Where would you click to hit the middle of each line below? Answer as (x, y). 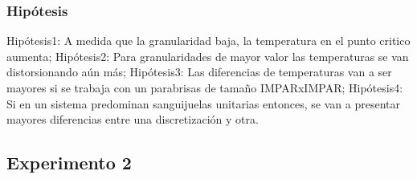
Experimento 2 (69, 163)
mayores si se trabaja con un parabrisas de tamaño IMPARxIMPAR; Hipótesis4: (205, 87)
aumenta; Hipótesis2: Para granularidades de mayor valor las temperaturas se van (208, 56)
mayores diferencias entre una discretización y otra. (133, 119)
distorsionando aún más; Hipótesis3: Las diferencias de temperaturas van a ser (199, 72)
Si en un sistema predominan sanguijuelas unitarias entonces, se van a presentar (203, 103)
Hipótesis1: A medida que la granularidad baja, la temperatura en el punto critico (208, 41)
